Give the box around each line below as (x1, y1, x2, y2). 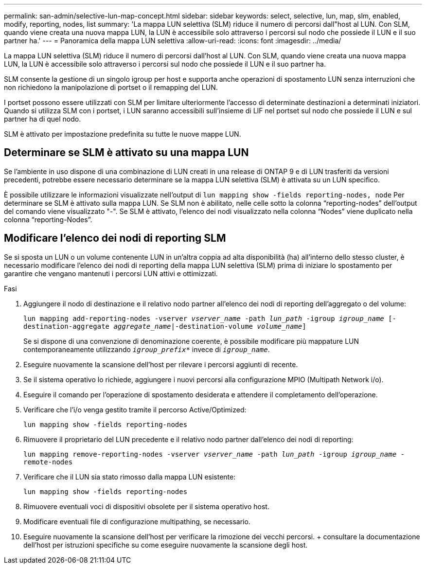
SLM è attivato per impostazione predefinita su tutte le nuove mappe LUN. (4, 130, 241, 138)
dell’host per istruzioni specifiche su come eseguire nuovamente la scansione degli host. (23, 540, 308, 549)
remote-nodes (23, 458, 73, 466)
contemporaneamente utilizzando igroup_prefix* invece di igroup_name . (23, 345, 270, 354)
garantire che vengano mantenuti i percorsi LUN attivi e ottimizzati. (4, 269, 218, 278)
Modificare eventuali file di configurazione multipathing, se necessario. (23, 517, 250, 526)
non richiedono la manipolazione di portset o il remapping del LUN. (4, 83, 218, 91)
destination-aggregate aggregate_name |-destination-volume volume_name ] (23, 322, 306, 330)
